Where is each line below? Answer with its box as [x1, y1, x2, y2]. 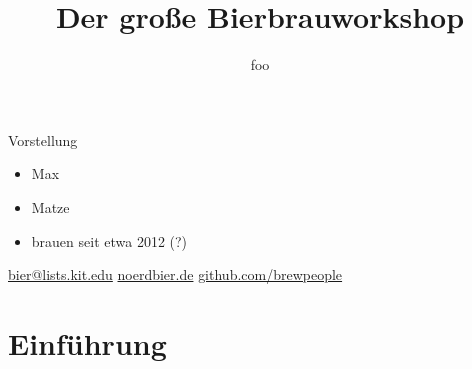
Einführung [8, 322, 167, 363]
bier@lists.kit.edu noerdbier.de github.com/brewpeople [8, 264, 343, 285]
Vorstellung [8, 129, 78, 150]
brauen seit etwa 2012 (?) [31, 230, 188, 251]
